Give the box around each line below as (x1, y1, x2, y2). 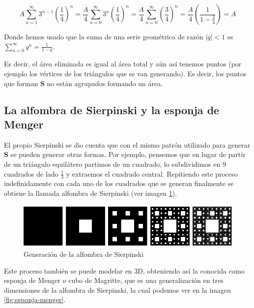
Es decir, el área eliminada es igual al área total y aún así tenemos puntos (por (4, 59, 242, 69)
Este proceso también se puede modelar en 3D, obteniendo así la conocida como (4, 265, 245, 276)
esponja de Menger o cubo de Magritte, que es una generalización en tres (4, 275, 224, 285)
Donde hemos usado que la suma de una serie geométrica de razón (4, 31, 203, 41)
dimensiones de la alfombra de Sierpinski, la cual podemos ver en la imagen (4, 284, 231, 295)
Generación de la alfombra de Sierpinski (24, 248, 144, 259)
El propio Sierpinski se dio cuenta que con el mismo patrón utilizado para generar (4, 139, 251, 150)
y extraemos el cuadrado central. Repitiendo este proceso (66, 168, 238, 179)
